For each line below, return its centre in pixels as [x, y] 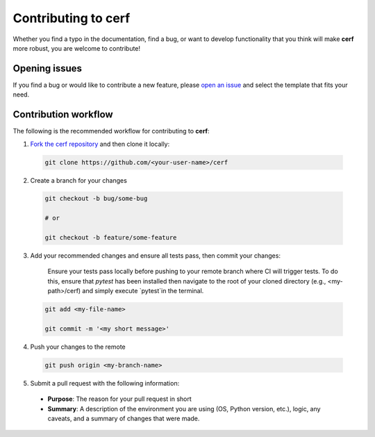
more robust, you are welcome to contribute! [77, 48]
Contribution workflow [63, 115]
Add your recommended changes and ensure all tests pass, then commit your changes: [156, 256]
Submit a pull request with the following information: [105, 383]
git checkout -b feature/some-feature [111, 238]
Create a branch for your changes [79, 180]
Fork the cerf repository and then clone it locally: [100, 144]
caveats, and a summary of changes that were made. [124, 419]
